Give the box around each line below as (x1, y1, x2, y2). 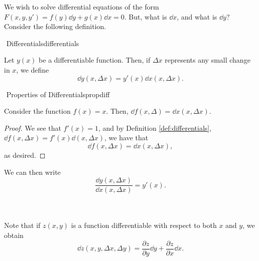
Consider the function (4, 106, 71, 116)
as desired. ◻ (4, 149, 46, 160)
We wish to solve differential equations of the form (4, 2, 159, 12)
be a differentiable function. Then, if (39, 55, 151, 65)
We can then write (4, 166, 61, 177)
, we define (16, 64, 49, 75)
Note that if (4, 220, 41, 230)
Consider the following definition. (4, 21, 106, 32)
